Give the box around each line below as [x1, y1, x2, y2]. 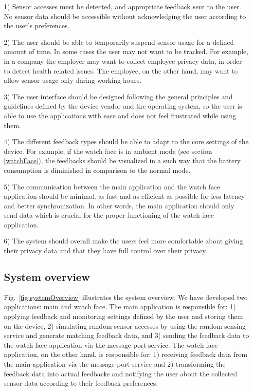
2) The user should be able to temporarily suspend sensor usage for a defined [4, 37, 234, 47]
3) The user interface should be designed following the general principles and [4, 91, 233, 101]
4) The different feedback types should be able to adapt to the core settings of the [4, 136, 249, 147]
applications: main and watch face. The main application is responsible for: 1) [4, 301, 236, 312]
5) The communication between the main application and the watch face [4, 181, 220, 191]
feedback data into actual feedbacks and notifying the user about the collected [4, 368, 237, 378]
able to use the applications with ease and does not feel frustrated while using [4, 110, 236, 120]
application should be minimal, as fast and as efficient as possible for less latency [4, 191, 245, 201]
